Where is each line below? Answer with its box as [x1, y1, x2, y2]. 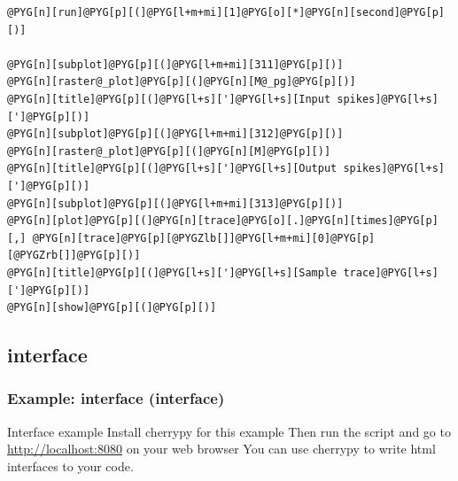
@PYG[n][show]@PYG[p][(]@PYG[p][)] [7, 301, 217, 314]
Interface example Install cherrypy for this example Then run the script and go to [7, 422, 451, 440]
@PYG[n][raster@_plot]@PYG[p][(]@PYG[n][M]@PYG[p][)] [7, 144, 331, 158]
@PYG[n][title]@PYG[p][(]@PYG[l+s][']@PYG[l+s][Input [7, 92, 331, 105]
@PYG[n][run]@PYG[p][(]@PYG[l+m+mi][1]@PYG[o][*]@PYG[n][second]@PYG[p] [7, 6, 445, 19]
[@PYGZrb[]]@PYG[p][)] [7, 249, 141, 262]
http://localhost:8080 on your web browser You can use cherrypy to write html [7, 439, 436, 458]
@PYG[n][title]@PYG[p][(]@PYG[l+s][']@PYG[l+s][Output [7, 162, 338, 175]
